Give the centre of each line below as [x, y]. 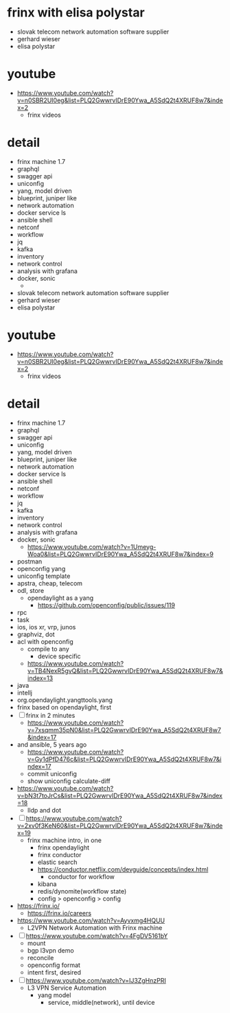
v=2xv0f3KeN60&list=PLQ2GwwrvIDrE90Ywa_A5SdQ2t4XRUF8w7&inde [120, 826]
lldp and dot [44, 810]
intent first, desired [54, 972]
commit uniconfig [52, 773]
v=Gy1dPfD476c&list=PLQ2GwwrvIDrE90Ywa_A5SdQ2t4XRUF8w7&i [124, 759]
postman [30, 561]
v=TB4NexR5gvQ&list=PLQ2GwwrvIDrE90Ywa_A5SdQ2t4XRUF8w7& [125, 671]
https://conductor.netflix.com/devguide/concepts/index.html [123, 869]
